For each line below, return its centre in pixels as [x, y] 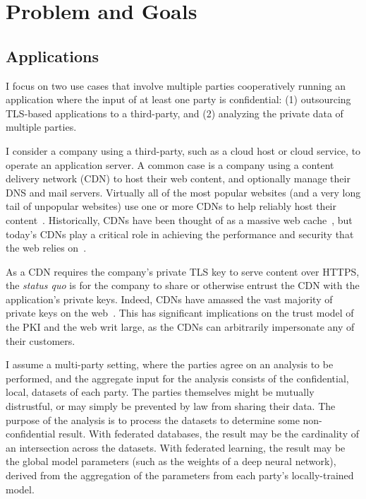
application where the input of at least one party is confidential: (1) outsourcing [178, 99]
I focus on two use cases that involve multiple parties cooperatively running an [176, 85]
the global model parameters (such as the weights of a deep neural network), [171, 461]
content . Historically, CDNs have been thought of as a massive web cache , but [179, 219]
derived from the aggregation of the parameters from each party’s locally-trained [180, 475]
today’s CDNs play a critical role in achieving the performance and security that [180, 234]
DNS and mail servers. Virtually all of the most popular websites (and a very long [183, 192]
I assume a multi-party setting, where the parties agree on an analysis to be [170, 364]
